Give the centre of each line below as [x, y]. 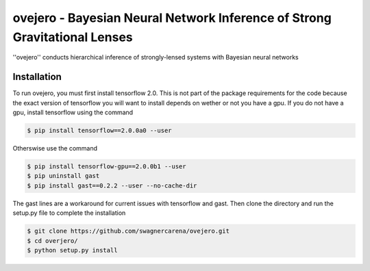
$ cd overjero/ [52, 241]
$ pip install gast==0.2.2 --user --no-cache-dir [112, 185]
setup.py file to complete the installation [69, 213]
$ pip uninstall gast [63, 176]
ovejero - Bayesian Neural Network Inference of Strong [172, 18]
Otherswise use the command [55, 148]
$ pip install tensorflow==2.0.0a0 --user [99, 131]
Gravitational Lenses [73, 37]
